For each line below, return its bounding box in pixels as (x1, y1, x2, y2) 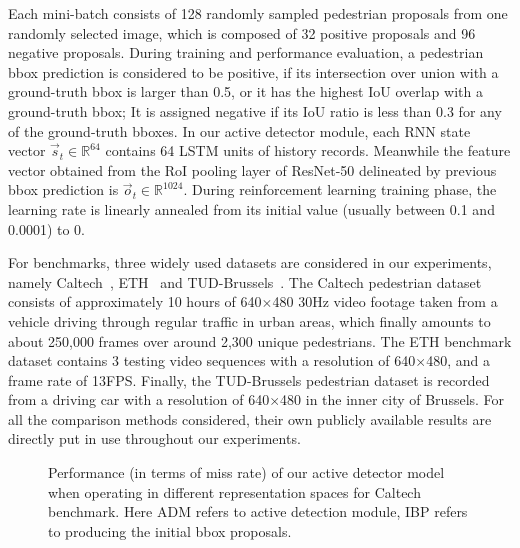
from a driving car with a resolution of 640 (8, 389, 270, 410)
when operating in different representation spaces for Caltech (48, 481, 421, 502)
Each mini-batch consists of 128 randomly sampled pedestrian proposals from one (8, 3, 508, 23)
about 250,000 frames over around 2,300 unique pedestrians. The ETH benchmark (8, 330, 512, 351)
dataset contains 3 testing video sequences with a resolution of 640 (8, 350, 416, 371)
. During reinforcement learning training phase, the (183, 179, 497, 200)
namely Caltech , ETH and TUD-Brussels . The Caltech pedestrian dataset (8, 271, 482, 292)
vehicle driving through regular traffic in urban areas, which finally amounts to (8, 310, 491, 331)
